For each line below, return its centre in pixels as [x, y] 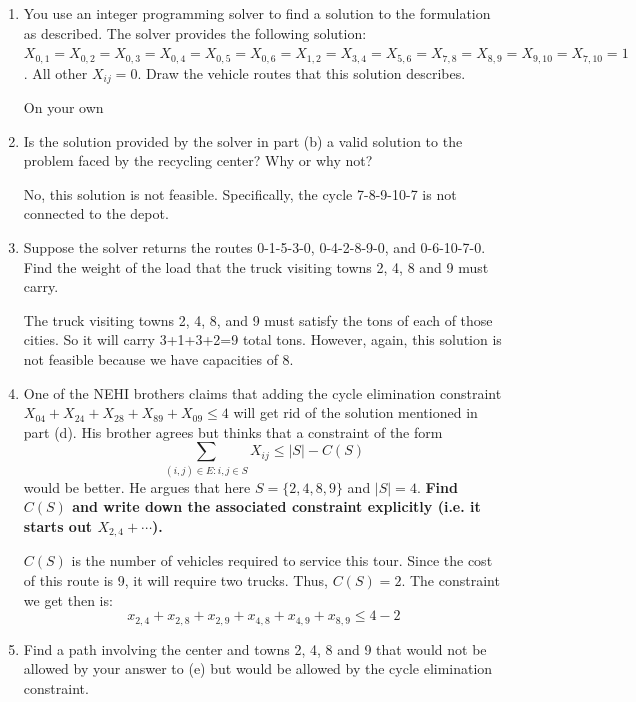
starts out [58, 525]
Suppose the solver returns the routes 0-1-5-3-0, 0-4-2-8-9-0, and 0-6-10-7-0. [254, 247]
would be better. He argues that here [137, 486]
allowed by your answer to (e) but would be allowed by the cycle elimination [258, 668]
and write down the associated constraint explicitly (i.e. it [276, 506]
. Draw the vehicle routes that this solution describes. [301, 72]
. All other [55, 72]
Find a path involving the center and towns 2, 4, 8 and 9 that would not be [255, 648]
